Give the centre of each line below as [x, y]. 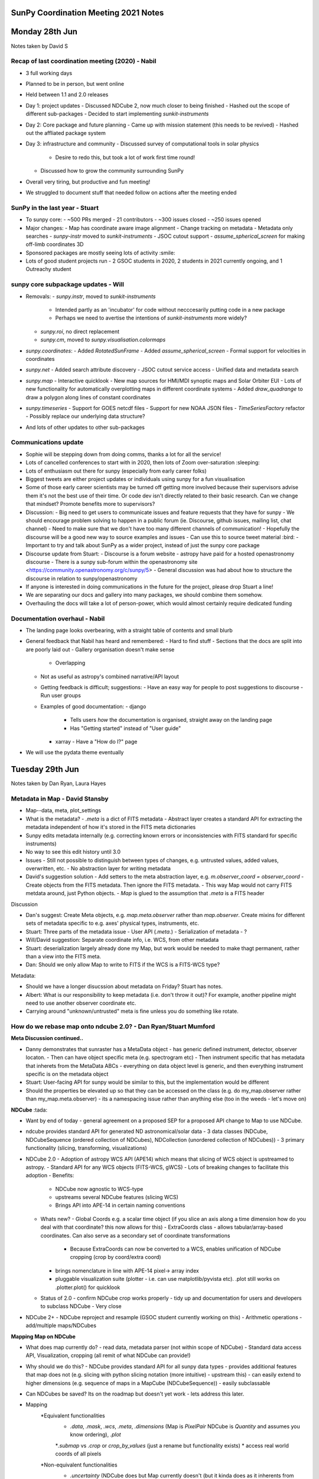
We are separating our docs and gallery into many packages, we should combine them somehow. [144, 595]
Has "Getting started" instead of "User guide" [126, 728]
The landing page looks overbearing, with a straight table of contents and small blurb [129, 630]
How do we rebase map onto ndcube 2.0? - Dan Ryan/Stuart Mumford [113, 1026]
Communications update [47, 443]
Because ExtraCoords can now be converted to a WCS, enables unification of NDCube [175, 1249]
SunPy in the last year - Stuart [55, 208]
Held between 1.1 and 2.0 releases [67, 95]
